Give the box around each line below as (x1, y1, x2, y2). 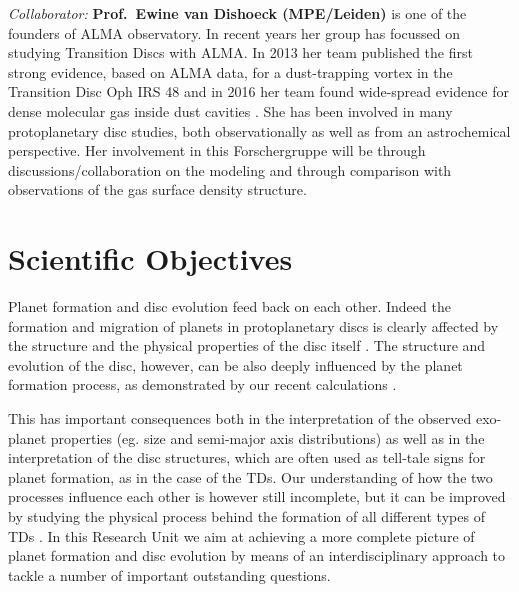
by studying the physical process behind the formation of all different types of (8, 506, 485, 526)
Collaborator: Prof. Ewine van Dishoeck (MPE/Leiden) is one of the (8, 3, 467, 23)
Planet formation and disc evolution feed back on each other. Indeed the (8, 296, 451, 317)
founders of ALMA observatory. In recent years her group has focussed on (8, 22, 461, 43)
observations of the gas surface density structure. (8, 179, 307, 200)
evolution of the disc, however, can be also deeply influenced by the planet (8, 354, 463, 375)
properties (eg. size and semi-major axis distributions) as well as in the (50, 427, 485, 448)
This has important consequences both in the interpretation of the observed (8, 408, 472, 429)
